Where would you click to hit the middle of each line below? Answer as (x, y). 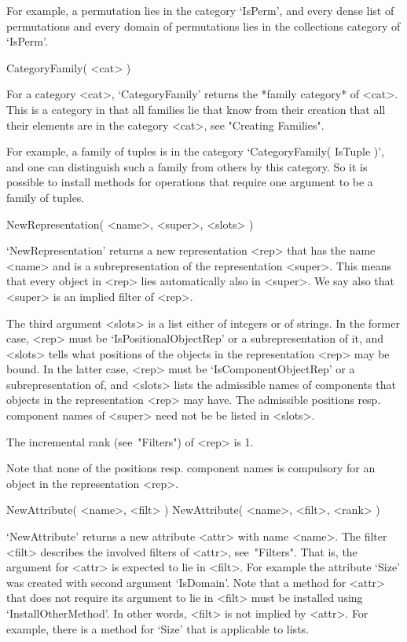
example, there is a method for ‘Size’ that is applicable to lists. (158, 628)
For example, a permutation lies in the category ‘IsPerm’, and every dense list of (200, 10)
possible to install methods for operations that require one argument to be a (190, 182)
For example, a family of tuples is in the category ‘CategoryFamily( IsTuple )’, (196, 151)
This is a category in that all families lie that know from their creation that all (196, 109)
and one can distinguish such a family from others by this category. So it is (187, 166)
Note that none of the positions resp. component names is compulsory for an (191, 468)
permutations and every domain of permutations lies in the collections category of (203, 26)
